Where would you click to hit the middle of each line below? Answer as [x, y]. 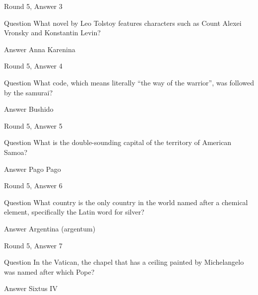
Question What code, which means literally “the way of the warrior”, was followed [129, 82]
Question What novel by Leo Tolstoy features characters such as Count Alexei [123, 23]
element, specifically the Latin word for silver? [74, 212]
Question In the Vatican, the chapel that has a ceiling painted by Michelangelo [124, 262]
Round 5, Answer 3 [33, 6]
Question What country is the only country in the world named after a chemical [126, 202]
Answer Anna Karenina [40, 49]
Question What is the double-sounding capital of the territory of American [118, 142]
